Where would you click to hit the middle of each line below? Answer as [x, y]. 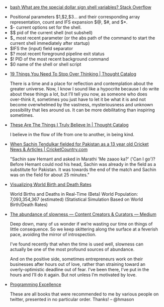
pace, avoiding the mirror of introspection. [53, 234]
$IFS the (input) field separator [41, 48]
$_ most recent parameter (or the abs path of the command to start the [82, 38]
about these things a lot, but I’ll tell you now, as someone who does [79, 94]
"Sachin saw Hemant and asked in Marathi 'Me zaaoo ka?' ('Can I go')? [82, 159]
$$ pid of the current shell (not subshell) [51, 33]
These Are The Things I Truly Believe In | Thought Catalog [69, 125]
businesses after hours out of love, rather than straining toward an [78, 264]
